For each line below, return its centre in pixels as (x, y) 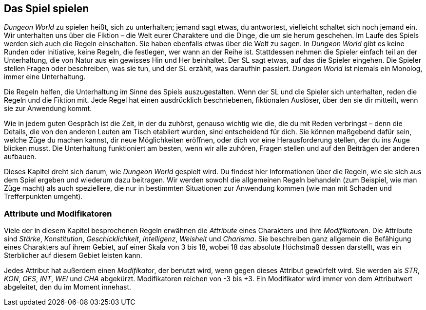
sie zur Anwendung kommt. (48, 109)
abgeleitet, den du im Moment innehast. (68, 287)
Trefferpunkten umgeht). (43, 197)
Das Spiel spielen (47, 9)
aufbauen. (20, 157)
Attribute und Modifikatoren (58, 213)
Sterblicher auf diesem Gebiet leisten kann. (73, 255)
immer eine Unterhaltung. (45, 77)
